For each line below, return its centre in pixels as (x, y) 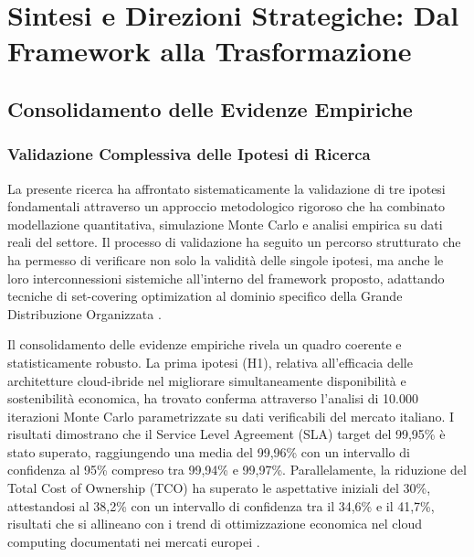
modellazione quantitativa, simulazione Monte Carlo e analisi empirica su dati (225, 224)
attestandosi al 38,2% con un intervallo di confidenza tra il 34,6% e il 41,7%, (221, 505)
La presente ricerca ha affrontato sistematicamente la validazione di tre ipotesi (226, 188)
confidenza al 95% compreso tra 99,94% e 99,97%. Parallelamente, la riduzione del (237, 470)
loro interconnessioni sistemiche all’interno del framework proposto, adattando (226, 278)
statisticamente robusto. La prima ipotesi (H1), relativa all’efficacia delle (210, 362)
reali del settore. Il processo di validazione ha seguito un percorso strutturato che (234, 242)
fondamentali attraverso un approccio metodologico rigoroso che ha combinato (226, 206)
